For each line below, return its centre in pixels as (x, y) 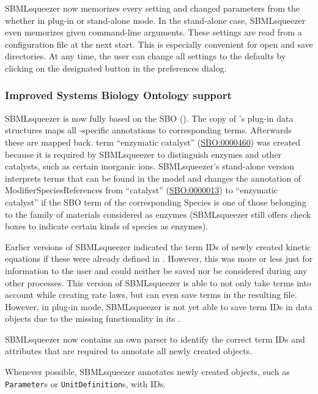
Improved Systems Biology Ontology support (118, 95)
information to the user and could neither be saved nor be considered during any (156, 270)
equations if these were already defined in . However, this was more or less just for (159, 258)
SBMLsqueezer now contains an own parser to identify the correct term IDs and (155, 339)
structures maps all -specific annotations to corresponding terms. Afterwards (148, 130)
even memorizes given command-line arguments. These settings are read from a (153, 32)
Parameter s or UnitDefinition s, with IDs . (86, 383)
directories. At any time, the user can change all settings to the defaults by (146, 56)
